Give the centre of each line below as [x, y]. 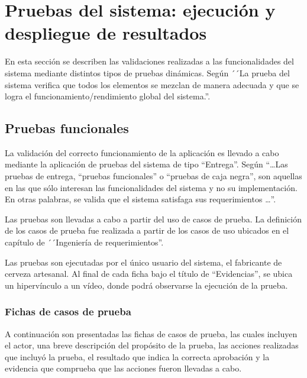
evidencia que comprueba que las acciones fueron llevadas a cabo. [123, 368]
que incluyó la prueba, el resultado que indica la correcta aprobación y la [137, 356]
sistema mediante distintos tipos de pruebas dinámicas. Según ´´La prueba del [147, 72]
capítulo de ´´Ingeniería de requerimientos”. [84, 242]
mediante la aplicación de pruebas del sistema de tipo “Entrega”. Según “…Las [146, 164]
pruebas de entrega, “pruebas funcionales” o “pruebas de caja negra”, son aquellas [153, 176]
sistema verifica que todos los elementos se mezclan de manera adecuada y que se [152, 84]
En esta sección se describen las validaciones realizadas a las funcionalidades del [149, 61]
